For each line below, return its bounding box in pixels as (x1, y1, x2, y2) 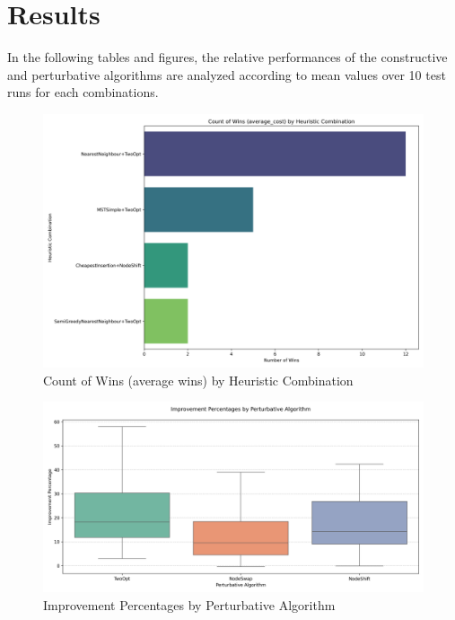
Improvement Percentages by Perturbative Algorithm (43, 596, 336, 615)
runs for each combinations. (7, 83, 159, 102)
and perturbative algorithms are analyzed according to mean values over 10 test (7, 65, 446, 84)
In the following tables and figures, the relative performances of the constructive (7, 48, 448, 66)
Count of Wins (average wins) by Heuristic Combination (43, 370, 354, 389)
